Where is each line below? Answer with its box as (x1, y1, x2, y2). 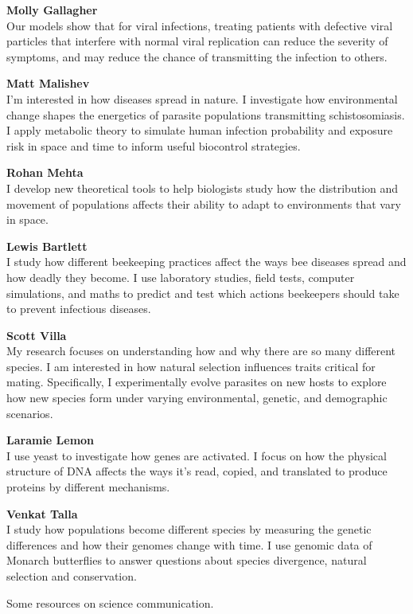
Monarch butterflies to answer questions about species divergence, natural (6, 552, 367, 569)
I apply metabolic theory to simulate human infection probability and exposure (6, 122, 393, 139)
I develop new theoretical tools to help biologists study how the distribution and (6, 179, 399, 196)
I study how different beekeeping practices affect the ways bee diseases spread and (6, 253, 407, 270)
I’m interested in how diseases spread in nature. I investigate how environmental (6, 90, 398, 107)
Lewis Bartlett (6, 237, 88, 254)
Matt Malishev (6, 75, 90, 92)
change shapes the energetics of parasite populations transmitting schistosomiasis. (6, 106, 405, 123)
